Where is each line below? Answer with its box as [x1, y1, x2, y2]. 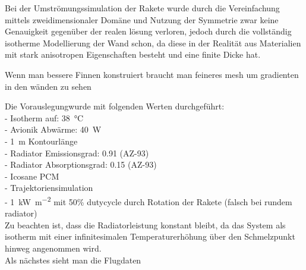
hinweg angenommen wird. [5, 241, 102, 254]
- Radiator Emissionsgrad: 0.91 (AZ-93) [5, 146, 149, 159]
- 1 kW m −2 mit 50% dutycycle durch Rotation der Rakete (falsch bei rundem [5, 193, 292, 208]
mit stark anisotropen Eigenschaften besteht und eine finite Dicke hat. [5, 48, 261, 61]
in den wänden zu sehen [5, 80, 92, 92]
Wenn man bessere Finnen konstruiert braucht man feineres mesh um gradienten [5, 68, 299, 80]
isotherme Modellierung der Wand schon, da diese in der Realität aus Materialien [5, 36, 301, 49]
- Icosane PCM [5, 169, 59, 182]
